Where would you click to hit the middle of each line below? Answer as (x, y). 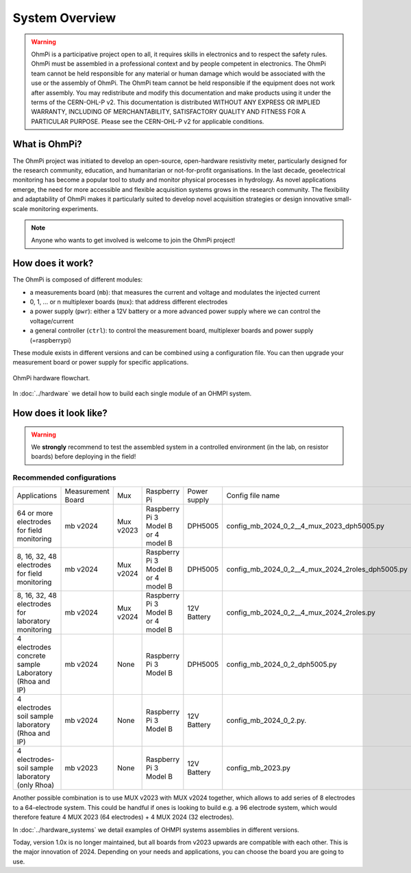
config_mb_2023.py (258, 768)
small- (343, 199)
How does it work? (53, 263)
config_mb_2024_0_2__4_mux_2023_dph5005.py (306, 526)
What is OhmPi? (47, 144)
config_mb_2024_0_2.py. (266, 721)
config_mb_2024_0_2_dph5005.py (282, 665)
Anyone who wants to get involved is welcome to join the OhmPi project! (133, 241)
